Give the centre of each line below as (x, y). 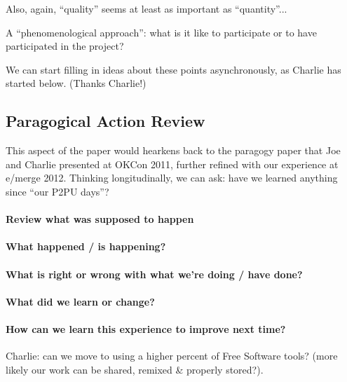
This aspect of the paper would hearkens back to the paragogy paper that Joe (173, 150)
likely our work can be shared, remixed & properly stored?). (135, 369)
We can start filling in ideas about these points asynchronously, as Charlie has (173, 69)
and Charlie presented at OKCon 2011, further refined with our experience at (172, 164)
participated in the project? (65, 46)
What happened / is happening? (86, 246)
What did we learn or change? (80, 301)
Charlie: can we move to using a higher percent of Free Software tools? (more (172, 356)
